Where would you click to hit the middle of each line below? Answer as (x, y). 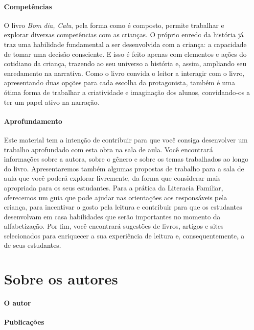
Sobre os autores (61, 279)
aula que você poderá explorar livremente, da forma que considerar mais (112, 178)
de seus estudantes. (33, 245)
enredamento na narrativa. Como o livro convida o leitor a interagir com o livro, (124, 73)
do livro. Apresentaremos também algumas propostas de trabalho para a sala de (124, 168)
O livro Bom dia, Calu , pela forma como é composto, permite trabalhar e (114, 25)
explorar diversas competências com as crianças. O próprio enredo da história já (124, 35)
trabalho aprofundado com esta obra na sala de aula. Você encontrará (108, 149)
